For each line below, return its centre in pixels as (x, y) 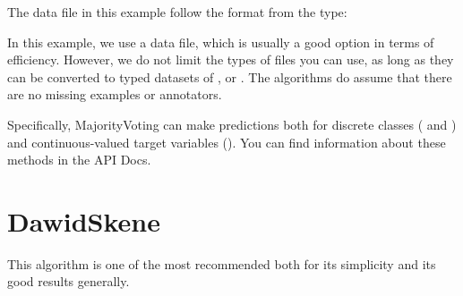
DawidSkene (84, 220)
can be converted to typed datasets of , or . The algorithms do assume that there (230, 76)
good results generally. (69, 281)
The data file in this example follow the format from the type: (177, 12)
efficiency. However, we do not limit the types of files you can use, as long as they (231, 59)
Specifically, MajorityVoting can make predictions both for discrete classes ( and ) (232, 124)
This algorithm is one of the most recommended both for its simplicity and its (222, 263)
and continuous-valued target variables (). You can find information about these (227, 142)
